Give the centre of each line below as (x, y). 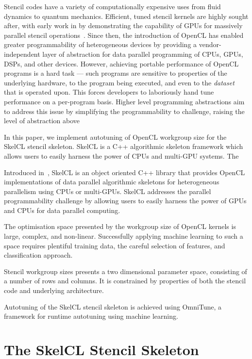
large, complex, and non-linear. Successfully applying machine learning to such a (124, 236)
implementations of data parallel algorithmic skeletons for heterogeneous (112, 182)
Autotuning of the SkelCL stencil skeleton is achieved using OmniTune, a (113, 306)
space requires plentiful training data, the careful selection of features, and (115, 245)
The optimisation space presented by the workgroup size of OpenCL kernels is (120, 226)
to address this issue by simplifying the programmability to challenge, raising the (124, 111)
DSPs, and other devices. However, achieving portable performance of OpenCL (121, 63)
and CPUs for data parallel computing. (62, 210)
